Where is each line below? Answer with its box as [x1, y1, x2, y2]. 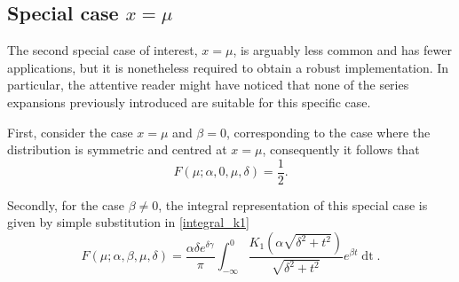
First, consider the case [7, 122, 133, 141]
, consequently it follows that [262, 140, 420, 159]
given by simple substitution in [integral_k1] [7, 213, 249, 231]
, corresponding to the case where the [226, 122, 431, 141]
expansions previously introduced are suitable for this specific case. [7, 92, 371, 111]
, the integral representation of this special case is [158, 195, 428, 214]
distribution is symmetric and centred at [7, 140, 227, 159]
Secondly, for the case [7, 195, 124, 214]
